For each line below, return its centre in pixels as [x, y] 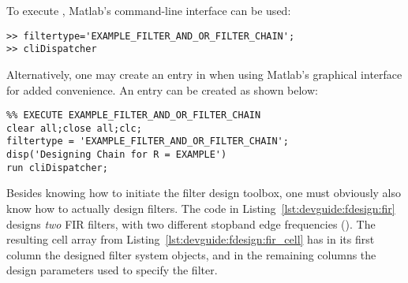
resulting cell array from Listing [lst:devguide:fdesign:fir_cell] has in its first [191, 239]
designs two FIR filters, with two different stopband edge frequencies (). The [191, 223]
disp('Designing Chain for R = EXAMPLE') [117, 155]
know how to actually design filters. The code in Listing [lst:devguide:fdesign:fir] [201, 208]
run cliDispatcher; [57, 168]
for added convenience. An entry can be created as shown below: [162, 89]
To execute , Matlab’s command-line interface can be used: [149, 10]
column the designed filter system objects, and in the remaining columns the [191, 254]
